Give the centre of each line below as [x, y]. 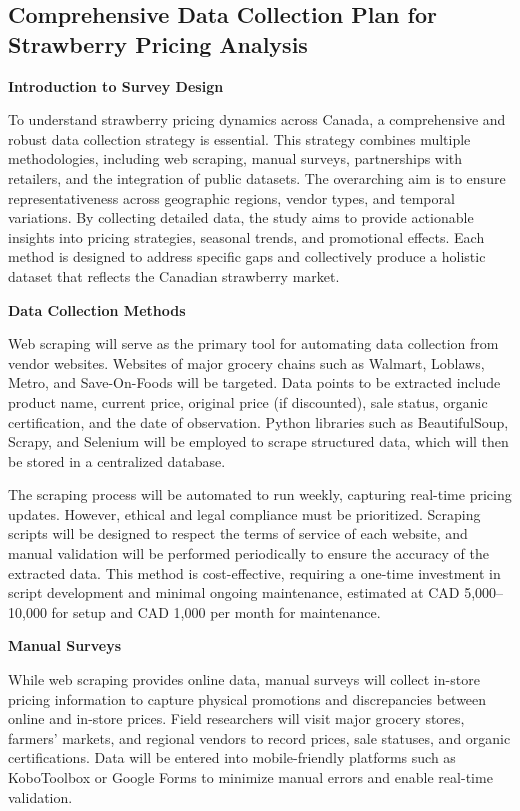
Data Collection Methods [97, 309]
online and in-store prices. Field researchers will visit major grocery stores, [236, 718]
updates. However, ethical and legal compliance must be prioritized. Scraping [244, 513]
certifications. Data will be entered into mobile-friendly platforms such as [232, 757]
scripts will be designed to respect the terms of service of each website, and [238, 533]
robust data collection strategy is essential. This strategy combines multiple [239, 138]
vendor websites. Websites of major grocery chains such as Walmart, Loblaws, [246, 362]
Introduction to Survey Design [116, 85]
